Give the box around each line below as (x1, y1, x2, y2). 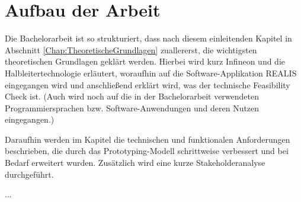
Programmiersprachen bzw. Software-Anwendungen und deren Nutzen (5, 101, 260, 114)
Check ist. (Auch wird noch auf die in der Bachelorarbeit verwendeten (5, 90, 260, 102)
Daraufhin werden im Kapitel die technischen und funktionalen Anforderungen (5, 133, 290, 145)
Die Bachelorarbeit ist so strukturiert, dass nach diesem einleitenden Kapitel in (5, 32, 292, 44)
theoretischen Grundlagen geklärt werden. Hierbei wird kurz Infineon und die (5, 55, 286, 68)
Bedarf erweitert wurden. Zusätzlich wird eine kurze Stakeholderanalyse (5, 156, 265, 169)
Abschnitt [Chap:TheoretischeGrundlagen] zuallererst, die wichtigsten (5, 43, 257, 56)
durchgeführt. (5, 168, 54, 180)
